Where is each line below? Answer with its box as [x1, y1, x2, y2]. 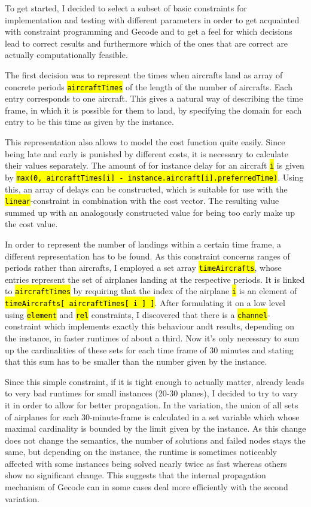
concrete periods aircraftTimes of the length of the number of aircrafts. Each [5, 80, 292, 93]
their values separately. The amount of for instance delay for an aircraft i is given [5, 159, 304, 172]
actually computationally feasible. [5, 48, 128, 61]
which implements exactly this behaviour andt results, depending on [44, 320, 294, 332]
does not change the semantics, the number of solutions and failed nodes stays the [5, 433, 306, 446]
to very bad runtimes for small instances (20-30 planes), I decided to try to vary [5, 387, 298, 399]
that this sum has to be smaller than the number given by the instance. [5, 355, 267, 368]
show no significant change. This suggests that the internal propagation [5, 469, 266, 481]
